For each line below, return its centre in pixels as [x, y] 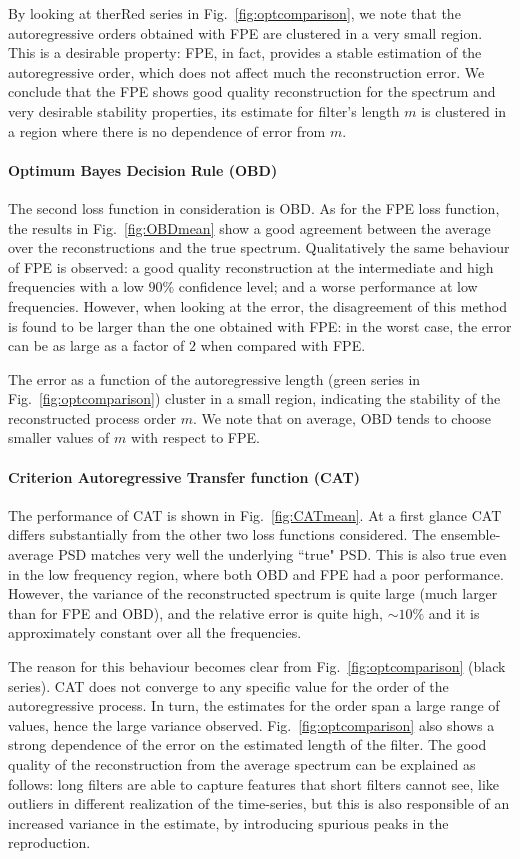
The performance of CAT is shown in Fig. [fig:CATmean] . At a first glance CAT [255, 514]
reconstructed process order [92, 417]
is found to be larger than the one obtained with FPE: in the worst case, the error [260, 325]
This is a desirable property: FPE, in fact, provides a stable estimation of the [245, 52]
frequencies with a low [76, 286]
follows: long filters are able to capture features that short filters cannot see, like [254, 783]
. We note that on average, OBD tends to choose [342, 417]
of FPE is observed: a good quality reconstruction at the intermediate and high [251, 266]
